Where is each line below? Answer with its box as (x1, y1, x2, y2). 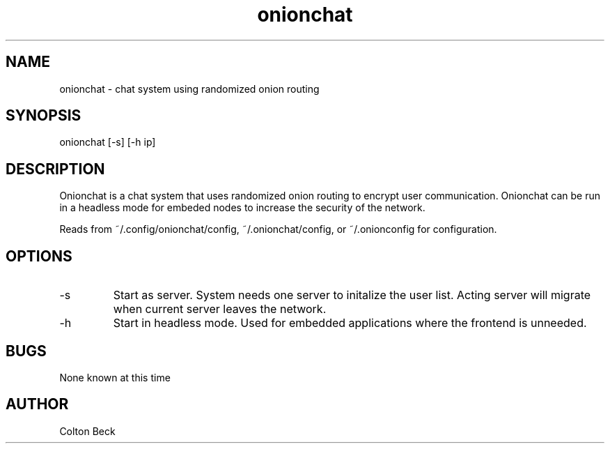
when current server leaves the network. (113, 302, 327, 317)
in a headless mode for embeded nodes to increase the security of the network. (59, 201, 425, 214)
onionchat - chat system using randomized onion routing (59, 82, 320, 95)
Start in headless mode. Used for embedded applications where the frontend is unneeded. (113, 316, 587, 330)
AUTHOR (6, 395, 69, 413)
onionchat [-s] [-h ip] (59, 136, 156, 149)
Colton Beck (59, 425, 116, 437)
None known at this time (59, 371, 171, 383)
